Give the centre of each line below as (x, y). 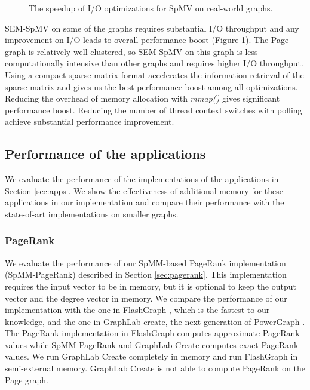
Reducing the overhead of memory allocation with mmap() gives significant (142, 98)
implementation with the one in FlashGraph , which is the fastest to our (137, 310)
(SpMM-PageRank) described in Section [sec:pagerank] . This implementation (146, 274)
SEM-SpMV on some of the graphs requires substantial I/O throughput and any (152, 28)
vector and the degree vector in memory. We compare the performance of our (146, 298)
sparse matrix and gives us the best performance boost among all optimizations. (151, 86)
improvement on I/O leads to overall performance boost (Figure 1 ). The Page (147, 40)
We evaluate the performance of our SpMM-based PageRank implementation (145, 262)
